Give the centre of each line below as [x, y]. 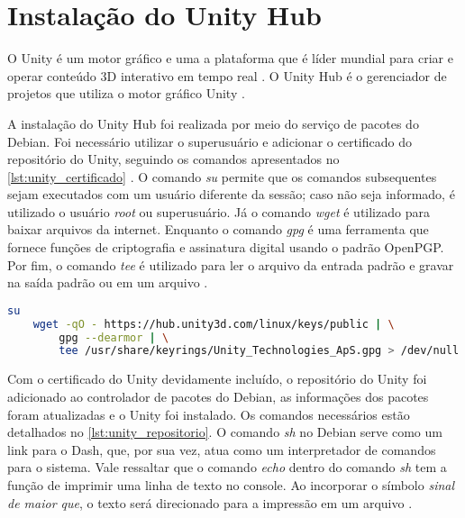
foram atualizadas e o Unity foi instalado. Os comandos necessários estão [209, 414]
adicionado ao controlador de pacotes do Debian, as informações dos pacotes [218, 396]
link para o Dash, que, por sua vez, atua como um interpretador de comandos [222, 449]
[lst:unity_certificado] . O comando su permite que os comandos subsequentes [222, 176]
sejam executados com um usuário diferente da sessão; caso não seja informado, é [231, 194]
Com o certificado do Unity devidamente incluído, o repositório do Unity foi [217, 379]
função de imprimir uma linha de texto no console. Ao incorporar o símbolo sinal [231, 484]
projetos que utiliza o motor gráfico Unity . [126, 93]
